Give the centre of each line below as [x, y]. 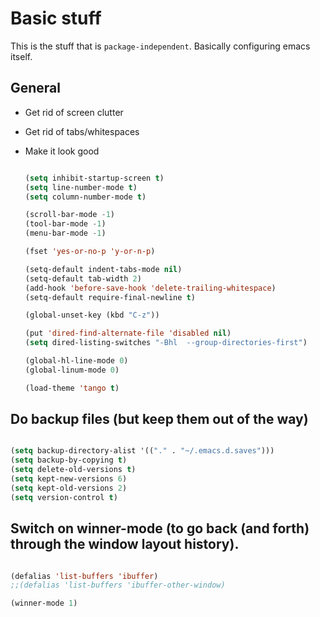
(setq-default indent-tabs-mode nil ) [103, 269]
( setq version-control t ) [64, 497]
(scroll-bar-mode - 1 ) [70, 215]
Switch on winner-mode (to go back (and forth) [160, 528]
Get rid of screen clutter [74, 112]
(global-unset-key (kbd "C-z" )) [92, 315]
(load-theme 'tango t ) [72, 388]
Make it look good [62, 151]
